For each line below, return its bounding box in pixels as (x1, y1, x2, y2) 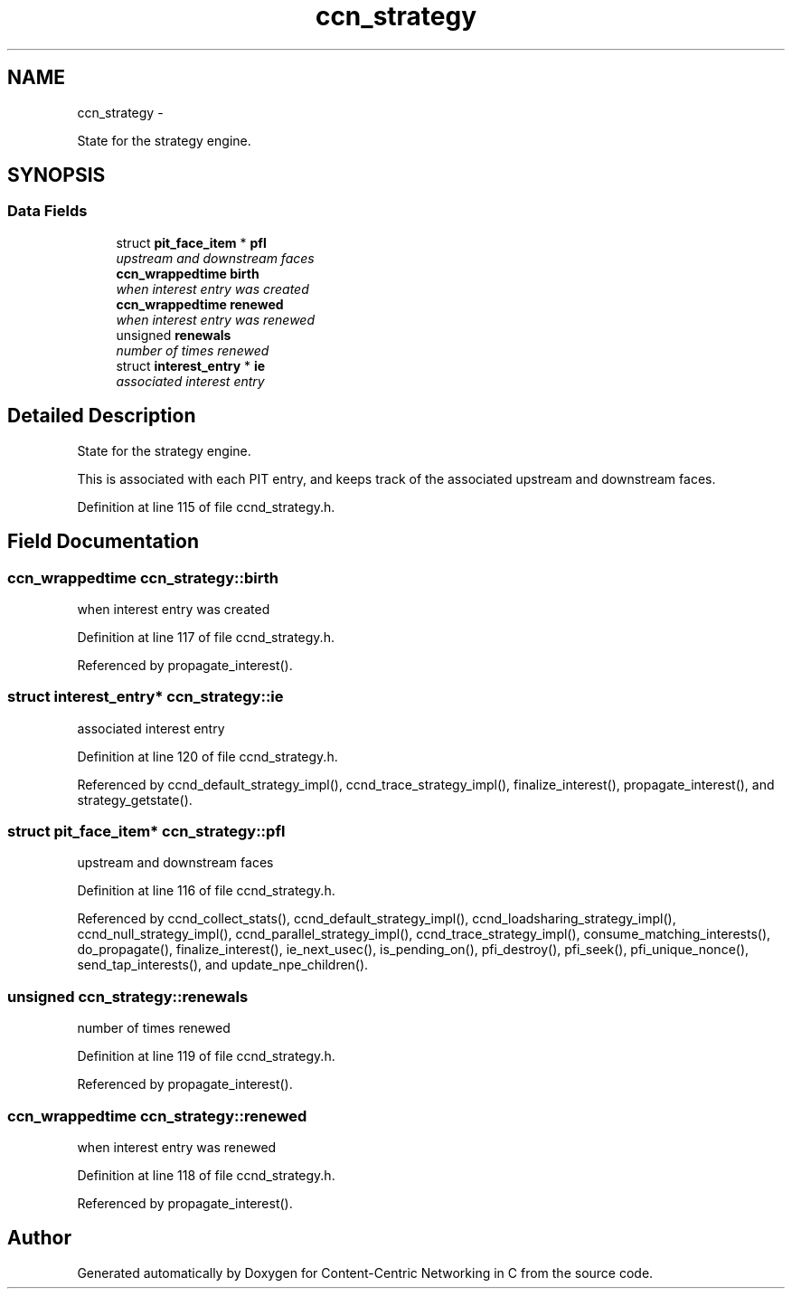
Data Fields (7, 202, 88, 221)
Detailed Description (7, 404, 196, 428)
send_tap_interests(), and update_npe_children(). (77, 957, 369, 973)
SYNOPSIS (7, 164, 106, 187)
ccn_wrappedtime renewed (116, 296, 284, 312)
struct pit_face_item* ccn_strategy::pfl (7, 822, 286, 840)
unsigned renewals (116, 326, 231, 343)
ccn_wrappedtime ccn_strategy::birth (7, 568, 278, 587)
